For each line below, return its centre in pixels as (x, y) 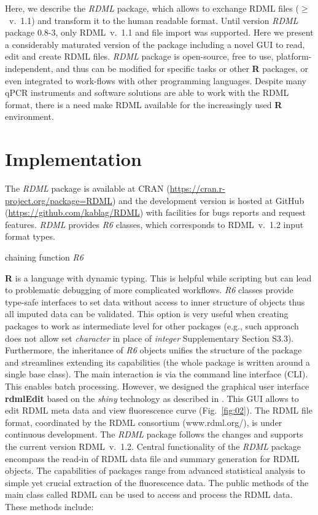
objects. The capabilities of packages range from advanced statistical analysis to (155, 470)
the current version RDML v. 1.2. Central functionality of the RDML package (153, 446)
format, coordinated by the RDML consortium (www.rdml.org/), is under (144, 422)
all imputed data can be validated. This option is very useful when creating (147, 314)
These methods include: (49, 506)
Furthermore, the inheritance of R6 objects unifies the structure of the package (153, 350)
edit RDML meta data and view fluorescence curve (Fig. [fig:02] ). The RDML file (159, 410)
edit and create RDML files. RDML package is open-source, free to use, (139, 56)
